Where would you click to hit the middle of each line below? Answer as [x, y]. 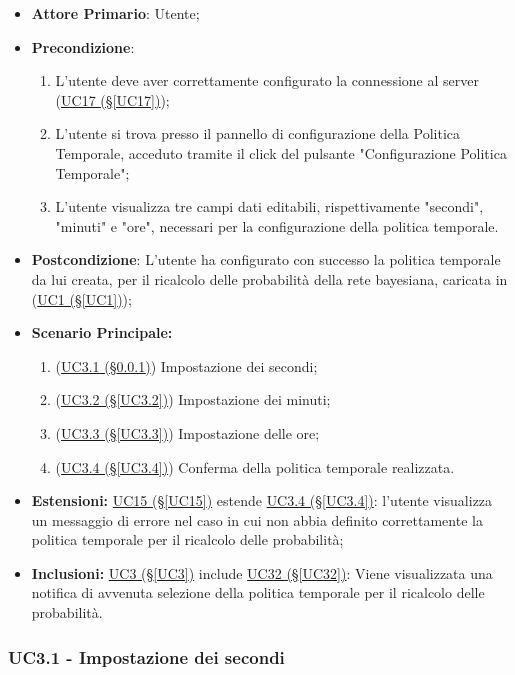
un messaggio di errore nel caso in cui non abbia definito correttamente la [257, 519]
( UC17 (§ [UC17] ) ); [112, 99]
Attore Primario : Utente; [115, 13]
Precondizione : [83, 46]
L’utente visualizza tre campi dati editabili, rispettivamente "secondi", [269, 206]
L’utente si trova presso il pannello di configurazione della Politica [258, 133]
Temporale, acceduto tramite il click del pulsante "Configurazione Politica [281, 152]
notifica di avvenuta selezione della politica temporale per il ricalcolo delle [258, 592]
